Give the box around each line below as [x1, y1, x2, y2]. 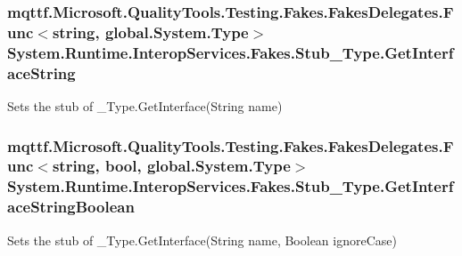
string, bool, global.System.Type [52, 155, 291, 177]
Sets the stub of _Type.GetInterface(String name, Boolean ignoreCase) [7, 230, 397, 249]
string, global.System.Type [52, 20, 249, 43]
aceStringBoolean [7, 196, 135, 218]
